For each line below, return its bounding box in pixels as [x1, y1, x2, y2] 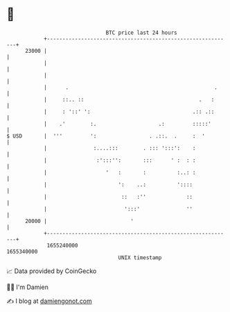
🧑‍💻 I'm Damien [6, 283, 49, 291]
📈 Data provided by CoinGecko [6, 267, 97, 275]
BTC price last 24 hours [105, 29, 177, 36]
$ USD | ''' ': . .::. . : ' [6, 132, 206, 140]
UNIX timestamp [118, 254, 162, 261]
